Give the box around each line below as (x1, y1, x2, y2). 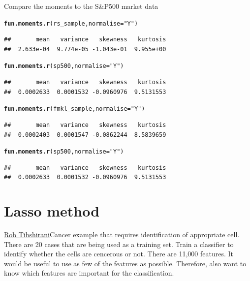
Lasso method (4, 201, 100, 221)
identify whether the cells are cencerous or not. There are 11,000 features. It (4, 249, 233, 259)
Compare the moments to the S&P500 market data (4, 1, 158, 11)
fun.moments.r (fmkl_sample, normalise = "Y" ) (4, 105, 145, 113)
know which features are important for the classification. (4, 268, 174, 278)
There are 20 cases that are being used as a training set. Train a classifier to (4, 239, 234, 249)
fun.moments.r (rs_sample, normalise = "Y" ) (4, 20, 138, 27)
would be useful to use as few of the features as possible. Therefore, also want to (4, 258, 247, 268)
